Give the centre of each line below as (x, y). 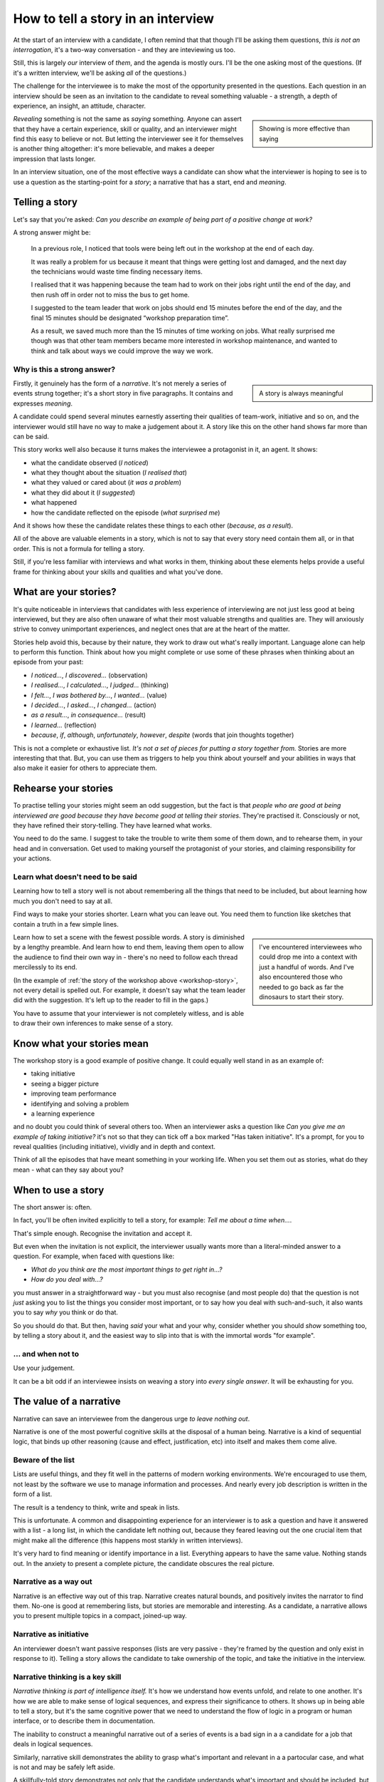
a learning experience (63, 1113)
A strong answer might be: (52, 232)
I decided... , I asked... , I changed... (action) (94, 705)
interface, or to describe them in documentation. (84, 1721)
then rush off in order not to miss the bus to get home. (110, 294)
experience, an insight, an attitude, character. (79, 105)
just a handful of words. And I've (307, 967)
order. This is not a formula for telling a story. (79, 548)
